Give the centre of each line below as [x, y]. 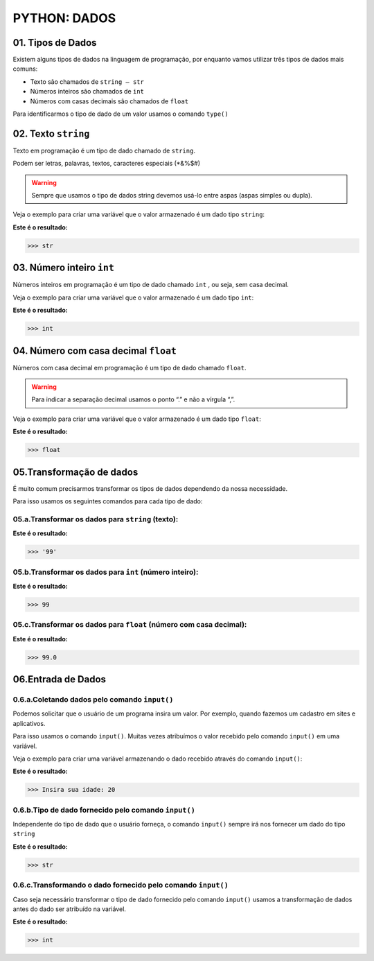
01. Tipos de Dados [55, 43]
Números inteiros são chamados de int [87, 92]
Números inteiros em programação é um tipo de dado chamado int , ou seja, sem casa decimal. [151, 285]
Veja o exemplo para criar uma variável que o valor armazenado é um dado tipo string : [139, 214]
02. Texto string [51, 133]
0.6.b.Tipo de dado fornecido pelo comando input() [104, 810]
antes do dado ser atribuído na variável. [69, 909]
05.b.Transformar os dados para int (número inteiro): [106, 572]
